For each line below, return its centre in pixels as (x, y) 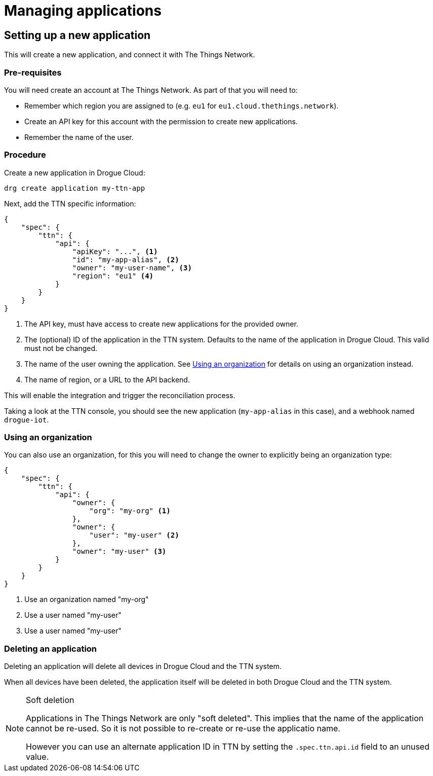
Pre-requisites (33, 72)
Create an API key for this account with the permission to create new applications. (161, 121)
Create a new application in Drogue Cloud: (75, 172)
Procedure (25, 155)
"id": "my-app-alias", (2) (126, 259)
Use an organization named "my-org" (87, 599)
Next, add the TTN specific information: (70, 203)
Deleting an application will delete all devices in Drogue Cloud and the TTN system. (143, 666)
